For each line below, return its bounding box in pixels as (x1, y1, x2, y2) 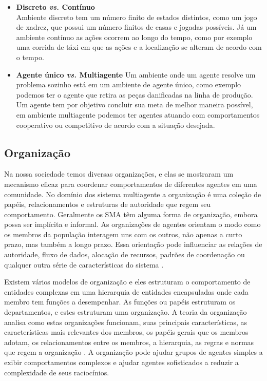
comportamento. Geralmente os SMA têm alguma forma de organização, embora (4, 208, 258, 219)
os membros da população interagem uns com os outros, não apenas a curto (4, 228, 242, 239)
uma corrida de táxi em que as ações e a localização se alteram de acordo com (16, 42, 262, 52)
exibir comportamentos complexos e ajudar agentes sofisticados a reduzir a (4, 357, 239, 368)
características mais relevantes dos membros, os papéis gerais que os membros (4, 327, 249, 337)
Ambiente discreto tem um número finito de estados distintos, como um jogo (16, 11, 257, 22)
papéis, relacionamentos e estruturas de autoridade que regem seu (4, 199, 211, 209)
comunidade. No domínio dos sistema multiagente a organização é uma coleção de (4, 188, 261, 199)
